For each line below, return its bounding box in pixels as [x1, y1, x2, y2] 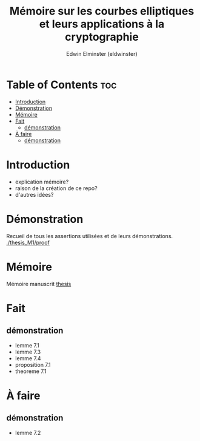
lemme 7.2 [15, 429, 41, 436]
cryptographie [64, 30, 139, 44]
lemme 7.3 [15, 348, 41, 355]
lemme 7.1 [15, 341, 39, 349]
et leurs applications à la [39, 17, 165, 31]
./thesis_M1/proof [6, 239, 50, 246]
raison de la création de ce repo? [15, 184, 98, 192]
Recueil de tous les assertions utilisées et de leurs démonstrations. [6, 232, 173, 239]
